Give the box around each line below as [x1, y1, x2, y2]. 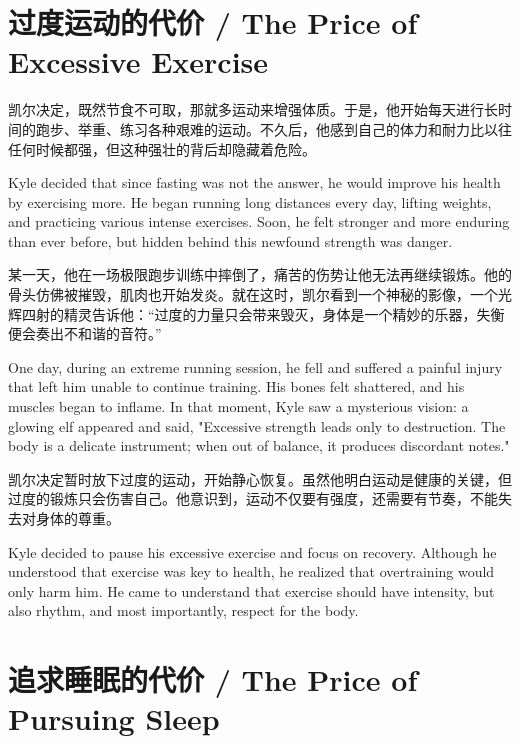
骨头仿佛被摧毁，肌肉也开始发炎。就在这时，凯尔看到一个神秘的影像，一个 [8, 284, 498, 305]
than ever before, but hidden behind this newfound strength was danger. [8, 230, 453, 251]
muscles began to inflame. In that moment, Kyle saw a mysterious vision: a [8, 396, 469, 417]
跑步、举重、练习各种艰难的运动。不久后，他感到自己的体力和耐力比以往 [35, 118, 512, 139]
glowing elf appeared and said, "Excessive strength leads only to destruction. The [8, 415, 506, 436]
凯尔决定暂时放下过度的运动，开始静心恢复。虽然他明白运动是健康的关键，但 [8, 468, 512, 489]
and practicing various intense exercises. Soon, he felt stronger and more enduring [8, 211, 510, 232]
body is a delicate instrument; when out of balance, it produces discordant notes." [8, 435, 510, 456]
